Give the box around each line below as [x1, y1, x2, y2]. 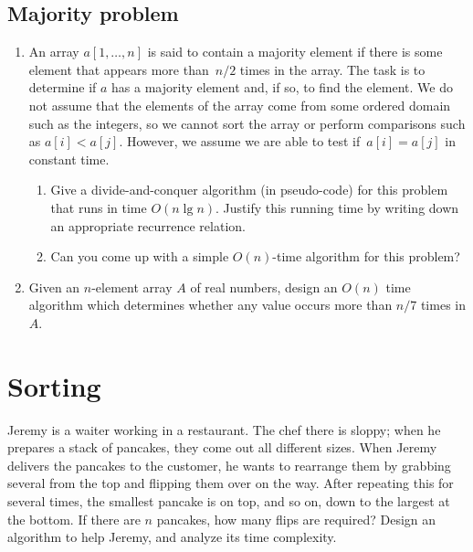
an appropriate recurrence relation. [50, 216, 246, 235]
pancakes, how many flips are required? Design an [156, 509, 436, 528]
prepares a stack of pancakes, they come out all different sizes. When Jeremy [7, 438, 437, 457]
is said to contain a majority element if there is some [147, 42, 443, 61]
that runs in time [50, 197, 147, 217]
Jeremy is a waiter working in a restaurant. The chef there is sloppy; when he [7, 419, 441, 439]
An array [28, 42, 79, 61]
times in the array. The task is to [239, 59, 426, 79]
